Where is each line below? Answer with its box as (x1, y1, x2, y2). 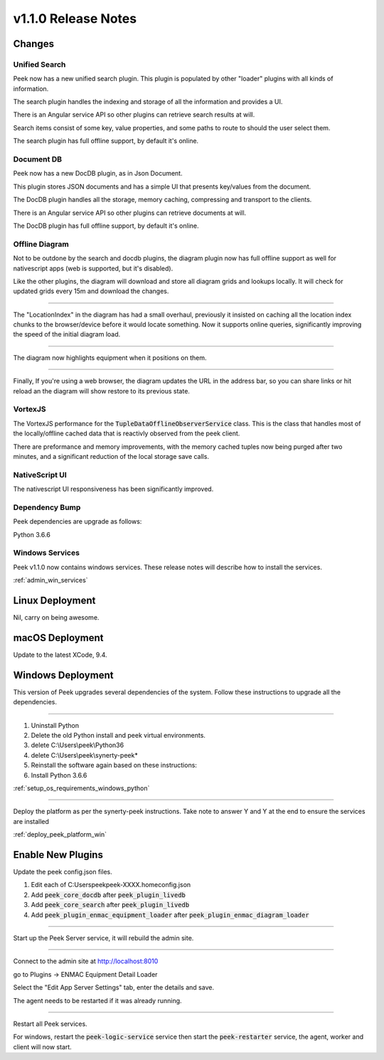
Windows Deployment (13, 669, 114, 681)
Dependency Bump (13, 502, 81, 512)
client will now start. (13, 1042, 73, 1051)
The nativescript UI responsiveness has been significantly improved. (13, 484, 214, 494)
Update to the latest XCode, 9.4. (13, 650, 107, 659)
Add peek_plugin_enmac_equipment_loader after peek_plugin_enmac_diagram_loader (31, 911, 309, 919)
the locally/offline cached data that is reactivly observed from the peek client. (13, 429, 240, 438)
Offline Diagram (13, 239, 69, 249)
